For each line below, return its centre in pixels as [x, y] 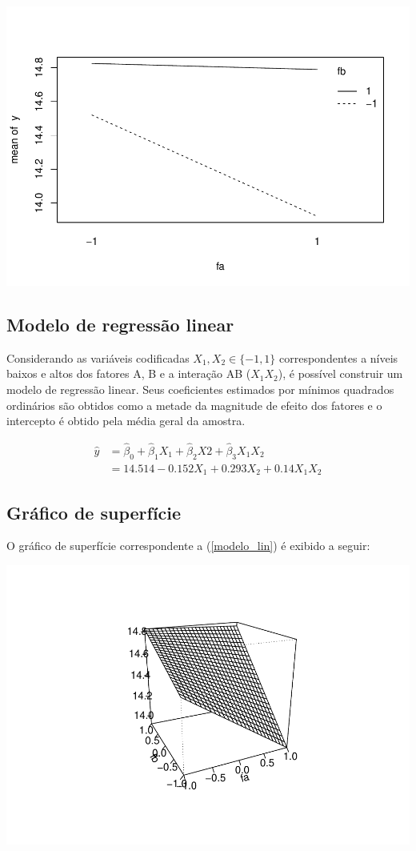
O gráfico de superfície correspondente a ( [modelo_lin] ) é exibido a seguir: [188, 546]
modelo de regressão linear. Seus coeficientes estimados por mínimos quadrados [200, 389]
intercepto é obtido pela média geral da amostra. [126, 421]
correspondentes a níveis [339, 357]
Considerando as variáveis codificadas [98, 357]
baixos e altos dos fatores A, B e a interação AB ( [129, 373]
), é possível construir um [340, 373]
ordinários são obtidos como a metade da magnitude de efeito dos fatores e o [194, 405]
